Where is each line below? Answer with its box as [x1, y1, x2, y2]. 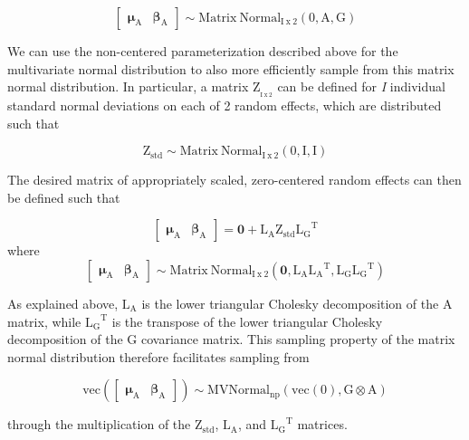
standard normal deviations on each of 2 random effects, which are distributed [7, 96, 442, 115]
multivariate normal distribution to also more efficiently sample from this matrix [7, 59, 455, 78]
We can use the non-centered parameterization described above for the [7, 42, 398, 60]
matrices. [297, 415, 348, 434]
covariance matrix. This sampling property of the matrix [140, 330, 455, 349]
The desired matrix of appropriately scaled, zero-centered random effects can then [7, 170, 462, 189]
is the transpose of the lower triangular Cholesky [111, 311, 383, 330]
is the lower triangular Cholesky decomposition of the [141, 294, 439, 313]
